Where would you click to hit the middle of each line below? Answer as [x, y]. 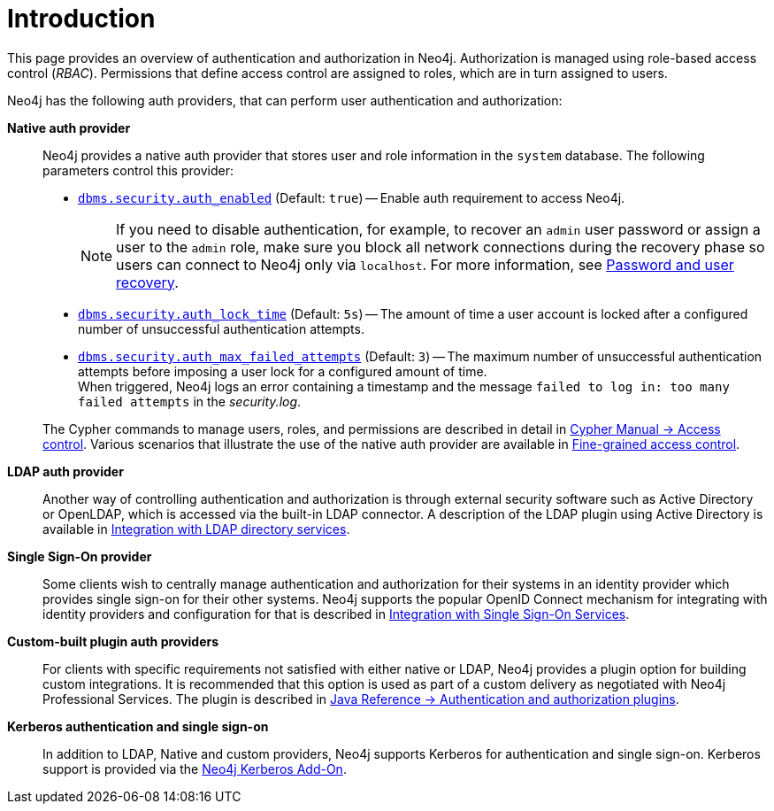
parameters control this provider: [138, 170]
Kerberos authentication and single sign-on [138, 726]
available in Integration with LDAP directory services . [196, 529]
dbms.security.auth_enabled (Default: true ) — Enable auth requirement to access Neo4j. [352, 197]
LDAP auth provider [65, 471]
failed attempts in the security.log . [190, 401]
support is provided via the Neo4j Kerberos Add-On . [195, 769]
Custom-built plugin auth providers [113, 641]
